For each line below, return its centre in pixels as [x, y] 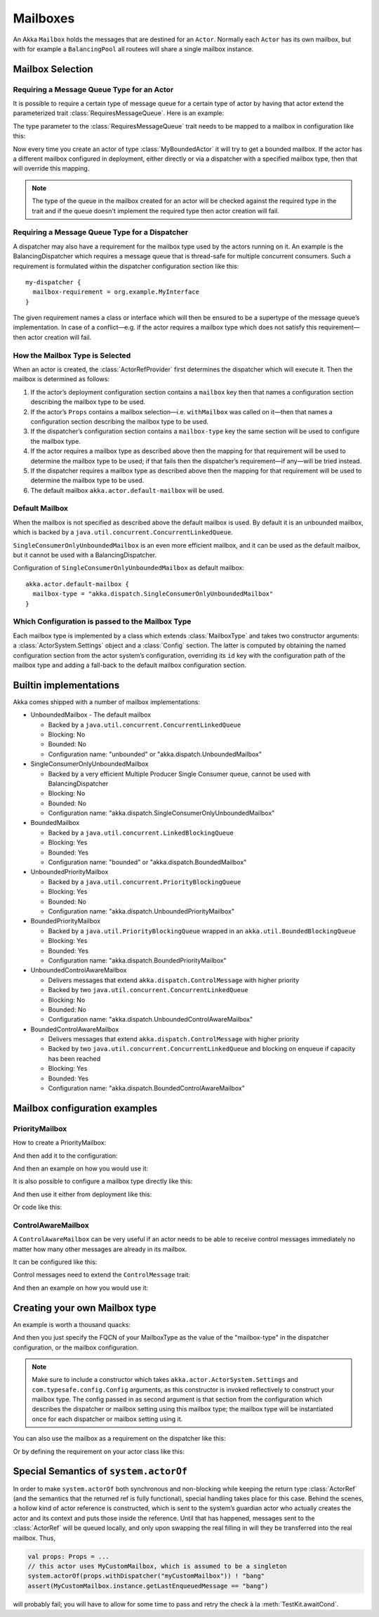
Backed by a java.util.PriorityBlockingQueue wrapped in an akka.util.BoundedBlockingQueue [202, 931]
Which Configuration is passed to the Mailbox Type [102, 621]
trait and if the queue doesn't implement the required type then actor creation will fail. [156, 211]
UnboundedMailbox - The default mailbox [91, 715]
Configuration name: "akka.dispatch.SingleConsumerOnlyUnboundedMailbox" [161, 813]
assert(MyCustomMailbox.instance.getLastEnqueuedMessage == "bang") [148, 1586]
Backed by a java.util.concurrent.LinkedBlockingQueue [141, 833]
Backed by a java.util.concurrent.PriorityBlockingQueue [145, 882]
